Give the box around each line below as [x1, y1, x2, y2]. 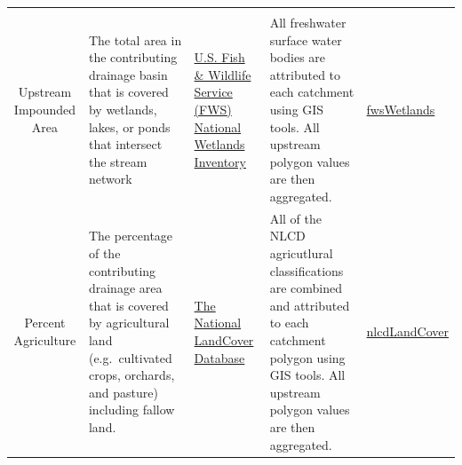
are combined [269, 279, 342, 297]
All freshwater [269, 13, 346, 31]
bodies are [269, 48, 326, 67]
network [88, 169, 132, 188]
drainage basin [88, 65, 168, 83]
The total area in [88, 30, 182, 49]
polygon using [269, 348, 346, 366]
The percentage [88, 226, 173, 245]
